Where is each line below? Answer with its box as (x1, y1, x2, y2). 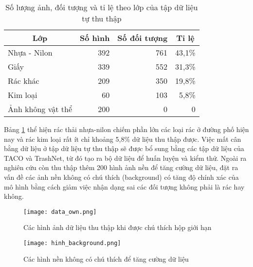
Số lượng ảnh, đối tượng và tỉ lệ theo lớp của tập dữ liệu (5, 1, 198, 13)
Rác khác (8, 75, 39, 86)
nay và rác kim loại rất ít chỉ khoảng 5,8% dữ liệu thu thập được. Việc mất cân (4, 133, 241, 144)
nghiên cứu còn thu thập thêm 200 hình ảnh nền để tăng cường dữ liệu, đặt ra (4, 162, 238, 172)
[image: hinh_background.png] (23, 240, 121, 247)
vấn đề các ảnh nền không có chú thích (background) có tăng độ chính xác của (4, 172, 239, 182)
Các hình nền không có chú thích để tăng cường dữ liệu (23, 253, 189, 264)
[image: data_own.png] (23, 208, 97, 215)
